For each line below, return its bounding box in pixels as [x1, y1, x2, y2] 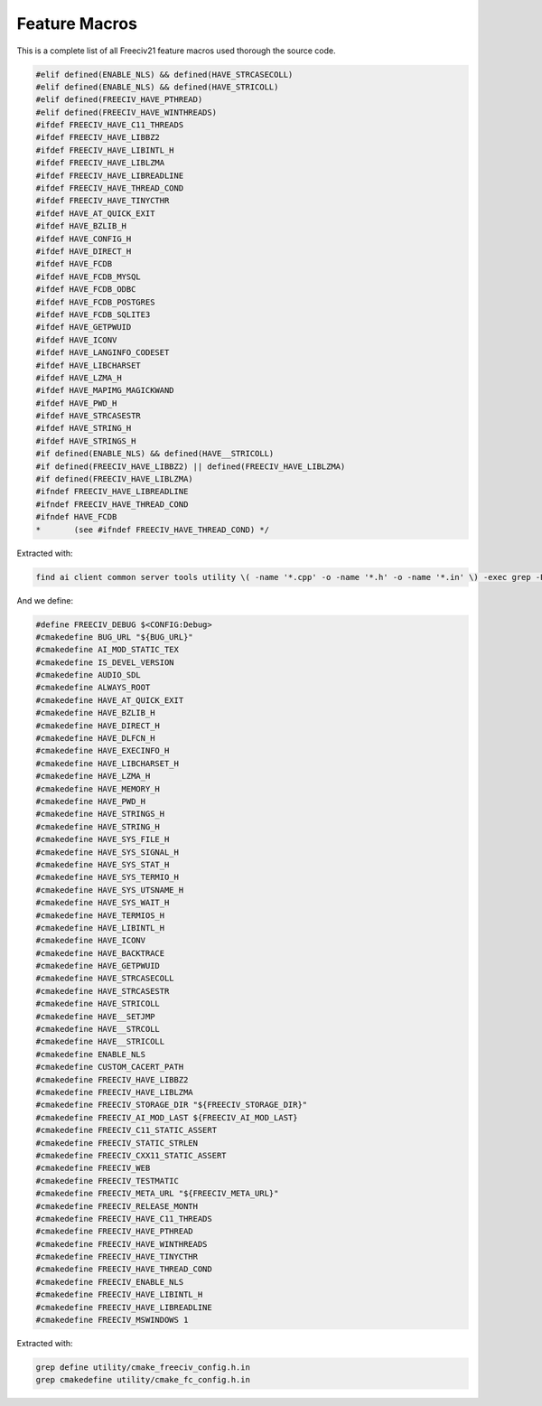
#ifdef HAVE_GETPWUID [35, 322, 132, 333]
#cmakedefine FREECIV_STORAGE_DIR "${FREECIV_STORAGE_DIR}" [35, 1100, 308, 1111]
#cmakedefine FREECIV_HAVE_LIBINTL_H [35, 1289, 203, 1300]
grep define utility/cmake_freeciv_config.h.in [35, 1362, 250, 1373]
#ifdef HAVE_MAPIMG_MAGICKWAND [35, 385, 175, 396]
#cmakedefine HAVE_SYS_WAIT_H [35, 897, 170, 908]
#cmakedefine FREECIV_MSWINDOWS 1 [35, 1315, 189, 1326]
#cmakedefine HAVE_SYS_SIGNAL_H [35, 847, 180, 858]
